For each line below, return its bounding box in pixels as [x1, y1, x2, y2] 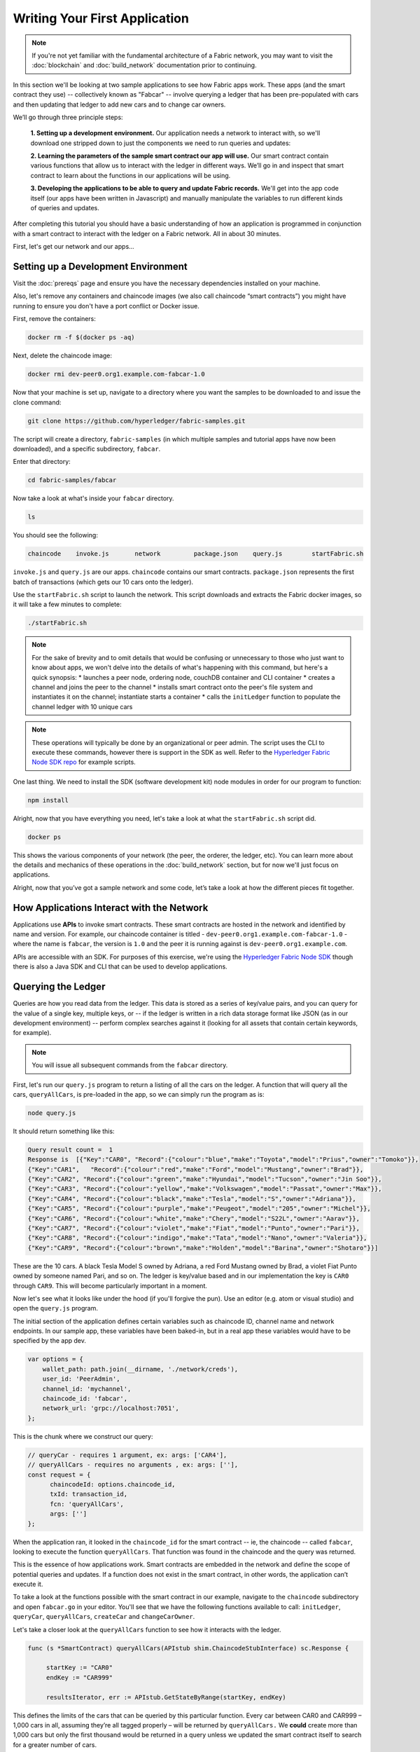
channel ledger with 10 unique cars [31, 702, 133, 711]
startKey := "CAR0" [45, 1664, 113, 1671]
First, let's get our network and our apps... [13, 242, 134, 251]
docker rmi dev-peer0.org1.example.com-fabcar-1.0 [27, 370, 206, 378]
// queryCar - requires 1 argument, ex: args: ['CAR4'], [27, 1451, 227, 1459]
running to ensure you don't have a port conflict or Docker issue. [13, 301, 199, 310]
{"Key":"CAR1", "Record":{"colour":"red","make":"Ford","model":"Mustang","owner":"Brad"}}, [27, 1165, 364, 1173]
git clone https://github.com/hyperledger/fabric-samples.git [27, 417, 246, 425]
